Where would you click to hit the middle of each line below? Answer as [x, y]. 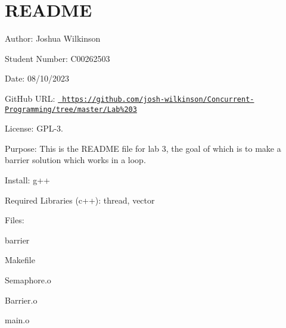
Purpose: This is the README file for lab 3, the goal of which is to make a [143, 148]
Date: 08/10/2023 [37, 78]
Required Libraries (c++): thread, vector [80, 200]
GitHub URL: [30, 98]
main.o [17, 320]
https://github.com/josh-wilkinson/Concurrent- [158, 99]
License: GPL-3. [34, 128]
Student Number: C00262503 [57, 58]
